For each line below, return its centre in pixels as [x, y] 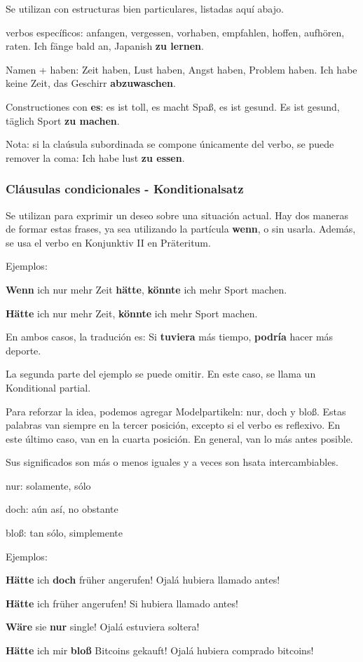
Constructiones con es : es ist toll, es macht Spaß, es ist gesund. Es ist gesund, [173, 106]
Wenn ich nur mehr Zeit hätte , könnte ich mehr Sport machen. [146, 289]
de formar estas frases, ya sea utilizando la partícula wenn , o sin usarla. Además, [181, 229]
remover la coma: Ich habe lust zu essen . [95, 157]
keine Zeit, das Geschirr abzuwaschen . [91, 83]
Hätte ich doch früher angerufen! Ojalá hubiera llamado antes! [143, 580]
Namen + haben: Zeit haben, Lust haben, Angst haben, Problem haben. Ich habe [181, 69]
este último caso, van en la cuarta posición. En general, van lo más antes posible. [179, 438]
